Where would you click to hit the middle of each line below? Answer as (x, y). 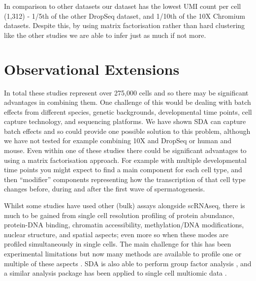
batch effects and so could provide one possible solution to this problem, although (127, 131)
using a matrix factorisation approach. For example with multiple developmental (125, 160)
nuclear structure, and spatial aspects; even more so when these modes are (116, 234)
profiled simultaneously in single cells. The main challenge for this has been (118, 244)
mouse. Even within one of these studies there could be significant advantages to (125, 150)
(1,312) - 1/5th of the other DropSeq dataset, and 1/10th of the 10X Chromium (125, 16)
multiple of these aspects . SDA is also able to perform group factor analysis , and (128, 263)
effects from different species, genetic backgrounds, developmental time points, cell (128, 111)
